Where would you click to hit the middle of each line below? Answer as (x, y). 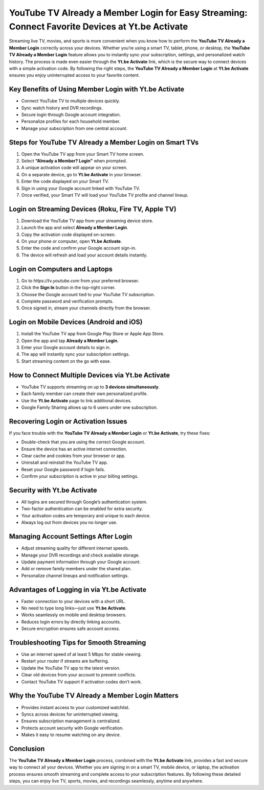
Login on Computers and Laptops (61, 269)
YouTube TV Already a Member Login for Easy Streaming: (128, 13)
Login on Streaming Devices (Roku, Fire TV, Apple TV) (93, 209)
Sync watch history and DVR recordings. (62, 108)
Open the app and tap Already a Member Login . (70, 341)
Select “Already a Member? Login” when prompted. (74, 161)
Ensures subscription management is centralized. (71, 721)
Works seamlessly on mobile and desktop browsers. (74, 615)
